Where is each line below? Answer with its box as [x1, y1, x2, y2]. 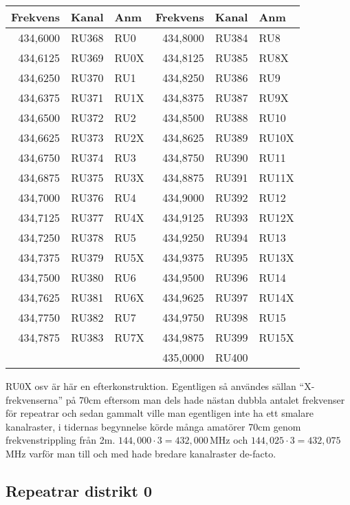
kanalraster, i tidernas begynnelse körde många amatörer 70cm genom [6, 419, 301, 433]
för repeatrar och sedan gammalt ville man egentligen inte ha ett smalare [6, 406, 314, 420]
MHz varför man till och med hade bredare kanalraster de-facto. [6, 446, 276, 460]
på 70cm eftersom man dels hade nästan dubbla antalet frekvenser [65, 392, 345, 406]
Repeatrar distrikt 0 [6, 480, 153, 501]
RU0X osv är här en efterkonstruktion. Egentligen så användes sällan [6, 379, 296, 393]
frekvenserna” [6, 392, 63, 406]
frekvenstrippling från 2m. [6, 433, 116, 447]
